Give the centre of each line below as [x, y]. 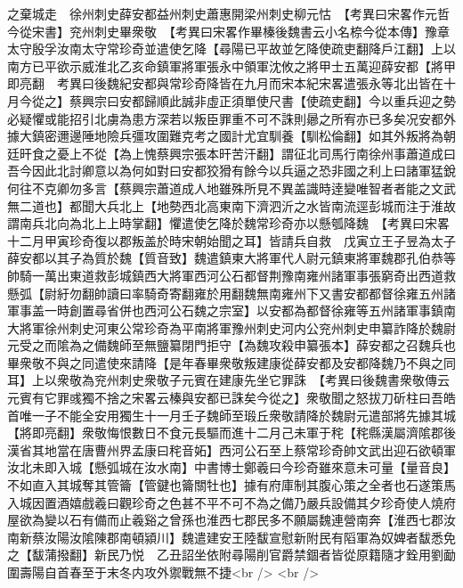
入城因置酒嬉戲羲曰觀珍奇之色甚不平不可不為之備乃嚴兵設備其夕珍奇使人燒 [225, 502]
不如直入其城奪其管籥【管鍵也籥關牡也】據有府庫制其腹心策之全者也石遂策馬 [231, 485]
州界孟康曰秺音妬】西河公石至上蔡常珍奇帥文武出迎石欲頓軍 [281, 449]
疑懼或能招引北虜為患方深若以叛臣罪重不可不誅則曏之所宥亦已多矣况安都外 [237, 118]
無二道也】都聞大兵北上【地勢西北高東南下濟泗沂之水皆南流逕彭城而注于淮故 [231, 205]
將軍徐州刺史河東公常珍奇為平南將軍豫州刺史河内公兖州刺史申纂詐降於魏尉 [237, 327]
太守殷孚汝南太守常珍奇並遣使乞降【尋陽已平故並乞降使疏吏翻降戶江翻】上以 [231, 49]
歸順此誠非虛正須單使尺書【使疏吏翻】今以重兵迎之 [293, 100]
